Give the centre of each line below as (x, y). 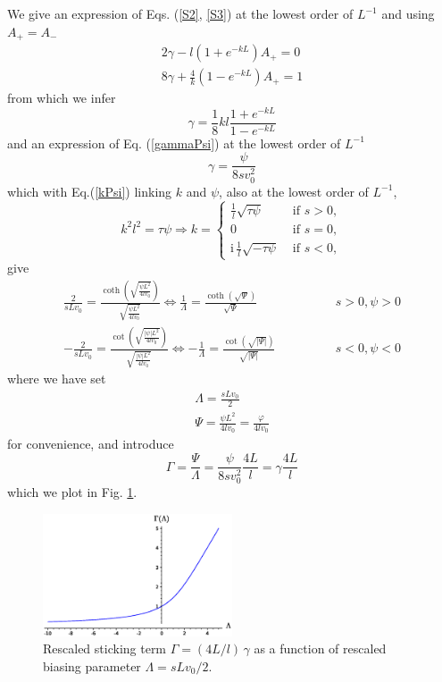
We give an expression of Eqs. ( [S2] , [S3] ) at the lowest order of (180, 13)
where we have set (57, 379)
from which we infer (62, 98)
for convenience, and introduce (91, 444)
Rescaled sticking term (105, 648)
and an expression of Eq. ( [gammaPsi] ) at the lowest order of (174, 143)
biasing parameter (92, 666)
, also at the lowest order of (294, 191)
